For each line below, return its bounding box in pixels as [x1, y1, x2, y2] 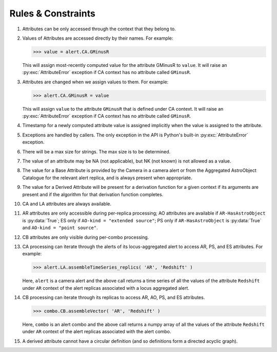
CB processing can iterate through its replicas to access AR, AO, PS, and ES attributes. [22, 294, 205, 301]
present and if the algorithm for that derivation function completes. [22, 191, 164, 198]
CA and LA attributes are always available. [22, 201, 111, 207]
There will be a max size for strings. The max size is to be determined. [22, 148, 171, 154]
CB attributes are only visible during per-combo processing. [22, 234, 149, 240]
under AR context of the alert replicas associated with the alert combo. [22, 328, 171, 335]
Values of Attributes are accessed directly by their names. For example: [22, 35, 173, 41]
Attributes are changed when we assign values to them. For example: [22, 79, 169, 85]
